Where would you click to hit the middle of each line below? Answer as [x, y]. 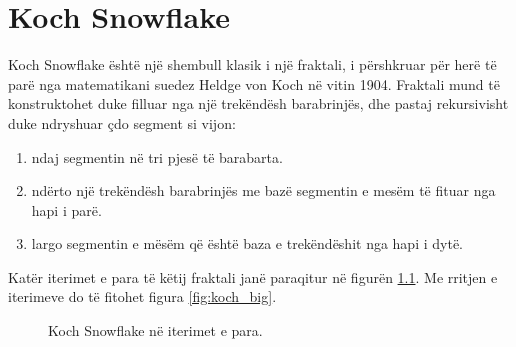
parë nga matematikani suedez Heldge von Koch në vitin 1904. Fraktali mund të [254, 83]
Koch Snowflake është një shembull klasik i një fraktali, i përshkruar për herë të [252, 64]
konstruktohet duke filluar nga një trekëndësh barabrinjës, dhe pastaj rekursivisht [258, 103]
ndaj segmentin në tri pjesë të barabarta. [157, 156]
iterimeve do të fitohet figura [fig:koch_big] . [142, 296]
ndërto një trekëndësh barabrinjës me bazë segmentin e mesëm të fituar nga [263, 190]
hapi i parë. [66, 209]
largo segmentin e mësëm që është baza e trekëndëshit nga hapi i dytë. [247, 243]
